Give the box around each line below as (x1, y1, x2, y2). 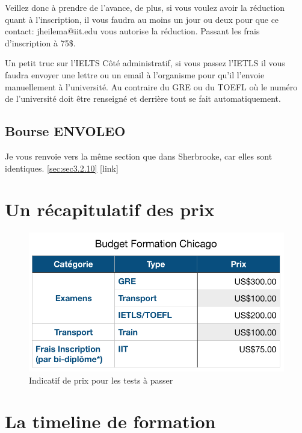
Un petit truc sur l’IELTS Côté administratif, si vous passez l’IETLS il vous (5, 57, 285, 69)
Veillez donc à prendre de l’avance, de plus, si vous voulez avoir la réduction (5, 1, 285, 13)
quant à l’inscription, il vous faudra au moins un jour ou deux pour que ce (5, 13, 279, 25)
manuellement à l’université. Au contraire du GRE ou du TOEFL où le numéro (5, 80, 298, 93)
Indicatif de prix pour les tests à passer (29, 373, 173, 386)
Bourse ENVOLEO (5, 122, 126, 140)
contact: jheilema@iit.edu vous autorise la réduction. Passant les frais (5, 25, 260, 37)
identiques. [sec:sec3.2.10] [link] (5, 161, 119, 174)
